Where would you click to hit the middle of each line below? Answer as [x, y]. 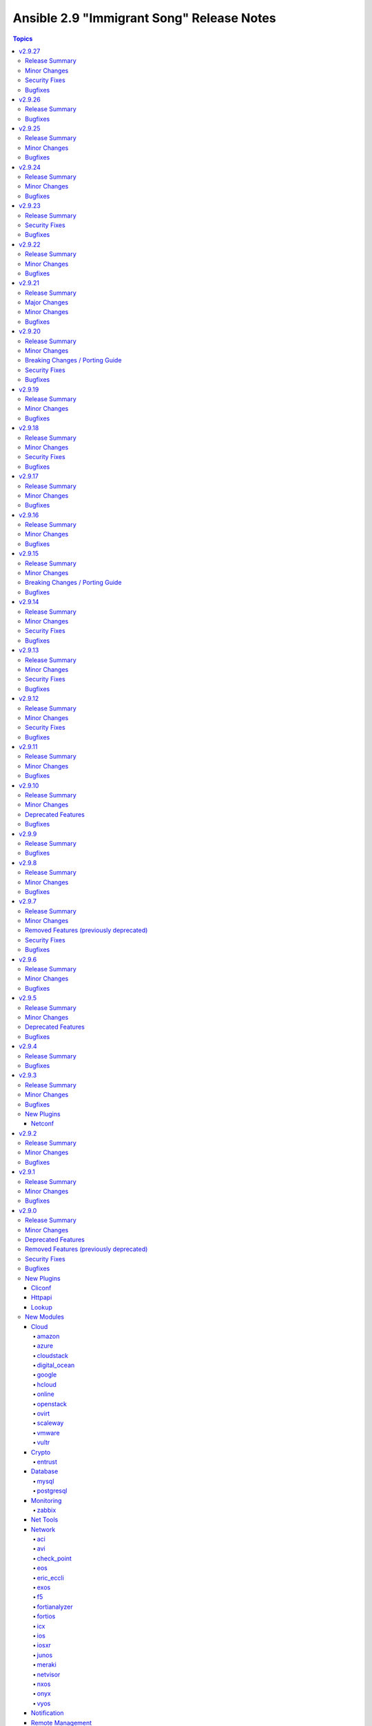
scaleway [50, 1423]
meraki [46, 1665]
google [47, 1375]
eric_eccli [51, 1578]
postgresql [52, 1491]
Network [43, 1529]
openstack [52, 1404]
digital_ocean [56, 1365]
